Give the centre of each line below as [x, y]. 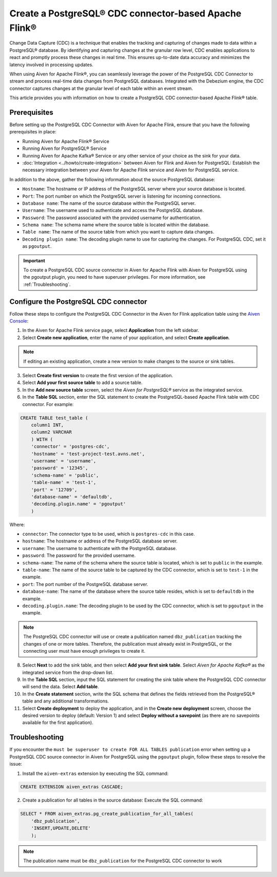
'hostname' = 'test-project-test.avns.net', [88, 454]
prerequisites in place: [33, 132]
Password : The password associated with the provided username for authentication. [112, 218]
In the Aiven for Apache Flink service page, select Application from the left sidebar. [111, 330]
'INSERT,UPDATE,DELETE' [61, 828]
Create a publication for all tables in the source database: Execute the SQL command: [113, 800]
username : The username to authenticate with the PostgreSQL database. [100, 548]
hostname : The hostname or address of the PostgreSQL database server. [100, 541]
